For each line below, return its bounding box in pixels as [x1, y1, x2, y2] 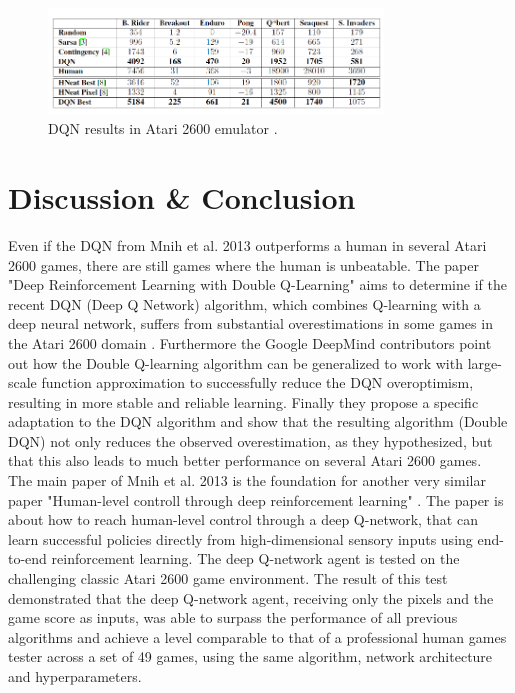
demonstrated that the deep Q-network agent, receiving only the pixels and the [8, 587, 494, 608]
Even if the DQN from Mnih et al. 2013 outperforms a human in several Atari [8, 234, 487, 255]
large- [467, 352, 502, 373]
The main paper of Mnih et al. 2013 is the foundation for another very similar [8, 470, 486, 491]
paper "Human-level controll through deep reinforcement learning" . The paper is [8, 489, 504, 510]
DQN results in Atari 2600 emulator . [48, 118, 278, 139]
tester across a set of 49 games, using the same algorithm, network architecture [8, 646, 493, 667]
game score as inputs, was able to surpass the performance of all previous [8, 607, 458, 628]
